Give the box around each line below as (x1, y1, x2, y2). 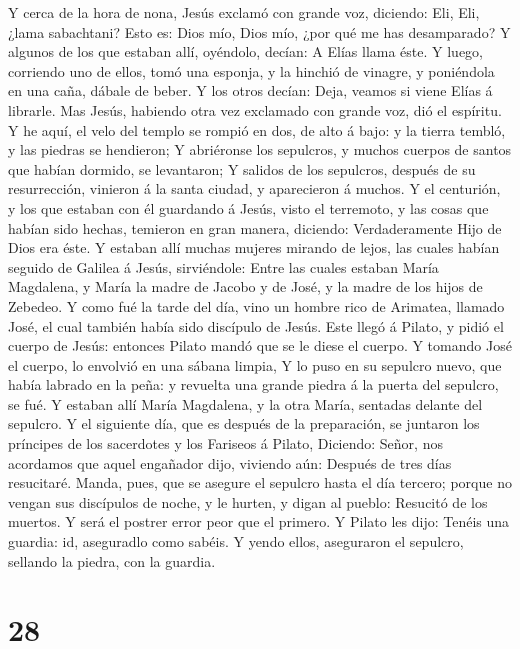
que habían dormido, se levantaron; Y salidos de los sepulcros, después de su (8, 158, 476, 179)
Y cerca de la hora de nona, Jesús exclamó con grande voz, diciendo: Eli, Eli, (8, 2, 480, 22)
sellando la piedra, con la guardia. (8, 550, 216, 571)
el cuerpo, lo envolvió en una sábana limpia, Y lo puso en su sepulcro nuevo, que (8, 354, 502, 375)
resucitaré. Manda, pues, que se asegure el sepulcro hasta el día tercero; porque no (8, 472, 512, 493)
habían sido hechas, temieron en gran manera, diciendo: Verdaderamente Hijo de (8, 217, 502, 238)
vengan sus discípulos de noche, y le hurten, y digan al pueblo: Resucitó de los (8, 491, 488, 512)
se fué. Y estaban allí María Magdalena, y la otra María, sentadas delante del (8, 393, 483, 414)
